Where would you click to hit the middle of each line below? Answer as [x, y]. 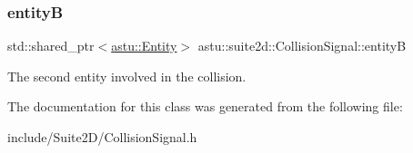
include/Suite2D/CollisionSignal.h [102, 137]
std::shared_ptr [51, 46]
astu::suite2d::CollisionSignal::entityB [302, 46]
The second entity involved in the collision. [127, 76]
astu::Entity [144, 46]
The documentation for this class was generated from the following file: [205, 106]
